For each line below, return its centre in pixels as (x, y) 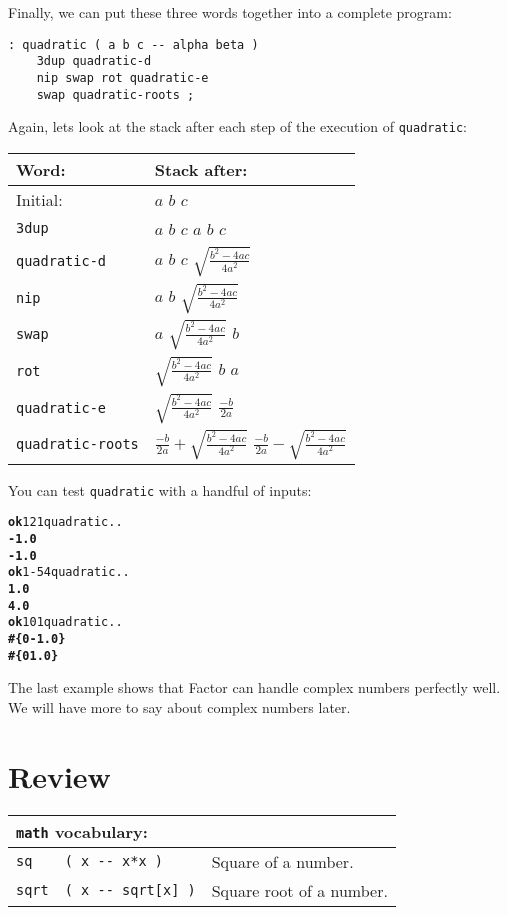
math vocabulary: (82, 831)
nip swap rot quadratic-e (122, 77)
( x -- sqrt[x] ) (130, 890)
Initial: (39, 199)
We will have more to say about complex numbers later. (179, 706)
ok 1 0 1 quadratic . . (65, 622)
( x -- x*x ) (113, 861)
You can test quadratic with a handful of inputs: (160, 489)
